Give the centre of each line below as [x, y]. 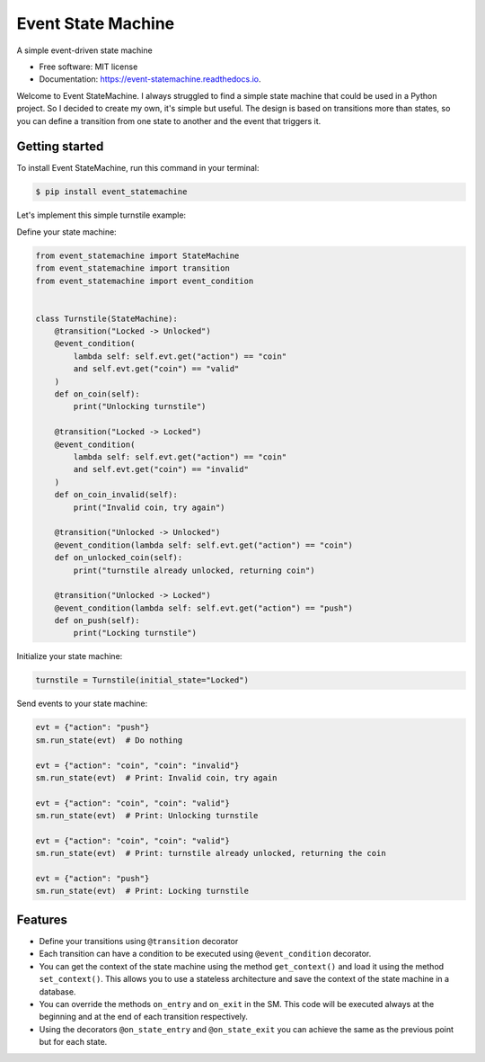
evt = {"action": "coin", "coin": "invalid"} [137, 765]
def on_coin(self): [97, 394]
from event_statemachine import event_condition [145, 281]
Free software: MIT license [88, 67]
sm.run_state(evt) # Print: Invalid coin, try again [156, 777]
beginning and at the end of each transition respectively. [144, 1017]
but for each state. [73, 1042]
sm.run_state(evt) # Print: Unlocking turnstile [147, 816]
